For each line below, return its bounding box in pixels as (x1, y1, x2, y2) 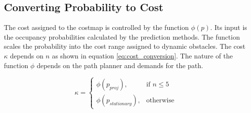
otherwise (146, 97, 175, 104)
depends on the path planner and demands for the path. (36, 60, 203, 70)
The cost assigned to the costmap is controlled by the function (4, 22, 189, 32)
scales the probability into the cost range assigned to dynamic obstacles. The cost (4, 41, 246, 51)
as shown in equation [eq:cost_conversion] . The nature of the (52, 50, 233, 60)
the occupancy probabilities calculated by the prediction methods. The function (4, 31, 240, 42)
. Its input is (210, 22, 247, 32)
